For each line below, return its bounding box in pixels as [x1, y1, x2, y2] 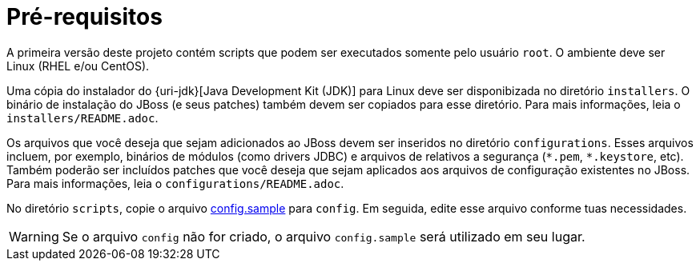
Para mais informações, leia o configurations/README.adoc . [6, 176, 344, 190]
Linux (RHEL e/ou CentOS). [6, 58, 150, 73]
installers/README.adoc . [6, 110, 159, 125]
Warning [9, 228, 59, 245]
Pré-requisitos [6, 3, 163, 30]
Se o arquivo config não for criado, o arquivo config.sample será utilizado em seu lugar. [62, 228, 585, 245]
